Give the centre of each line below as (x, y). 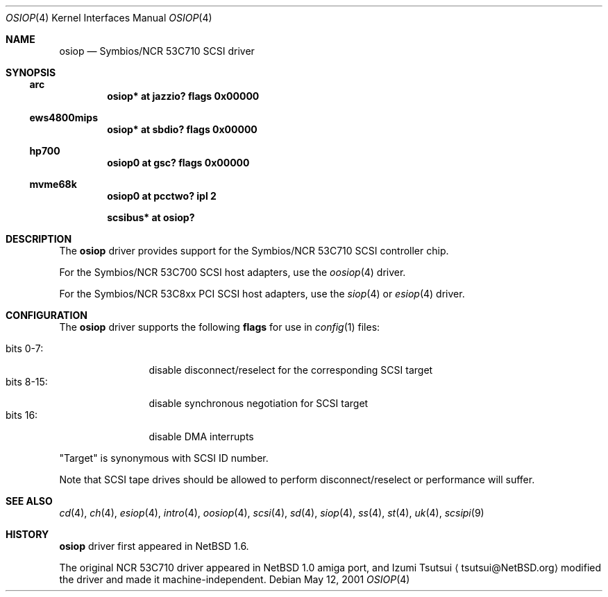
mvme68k (53, 184)
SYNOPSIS (31, 72)
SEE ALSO (29, 501)
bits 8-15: (27, 382)
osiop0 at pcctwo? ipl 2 (162, 196)
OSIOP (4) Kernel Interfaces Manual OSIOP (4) (109, 18)
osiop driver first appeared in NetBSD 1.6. (154, 546)
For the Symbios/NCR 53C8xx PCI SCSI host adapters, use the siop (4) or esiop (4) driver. (262, 294)
